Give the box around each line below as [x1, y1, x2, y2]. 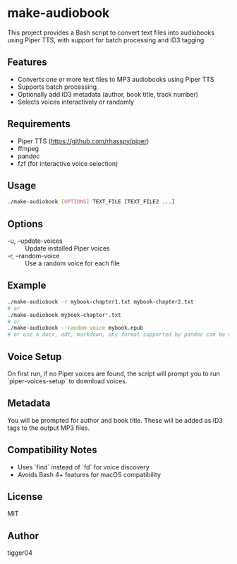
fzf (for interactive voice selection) [17, 159, 119, 167]
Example [7, 280, 47, 292]
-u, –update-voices [7, 236, 63, 245]
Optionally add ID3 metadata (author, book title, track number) [17, 90, 199, 98]
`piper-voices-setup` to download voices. [7, 376, 128, 385]
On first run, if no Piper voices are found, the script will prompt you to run [7, 369, 220, 378]
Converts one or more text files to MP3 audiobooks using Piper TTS [17, 75, 214, 83]
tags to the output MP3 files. [7, 424, 90, 432]
